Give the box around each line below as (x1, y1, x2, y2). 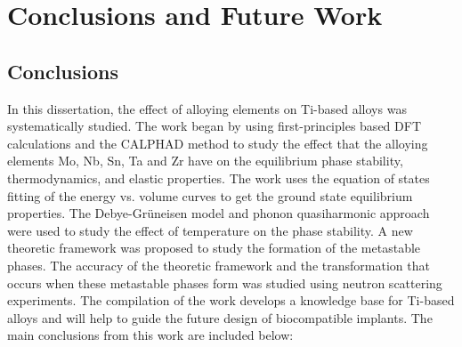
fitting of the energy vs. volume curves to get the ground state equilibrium (7, 186, 413, 205)
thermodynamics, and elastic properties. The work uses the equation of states (7, 168, 430, 187)
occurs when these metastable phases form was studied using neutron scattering (7, 273, 442, 292)
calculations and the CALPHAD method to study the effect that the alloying (7, 133, 428, 152)
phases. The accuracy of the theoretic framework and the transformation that (7, 255, 430, 274)
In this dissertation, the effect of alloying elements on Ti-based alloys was (7, 99, 407, 117)
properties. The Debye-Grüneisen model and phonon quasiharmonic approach (7, 204, 430, 222)
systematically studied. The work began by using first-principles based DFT (7, 117, 421, 135)
